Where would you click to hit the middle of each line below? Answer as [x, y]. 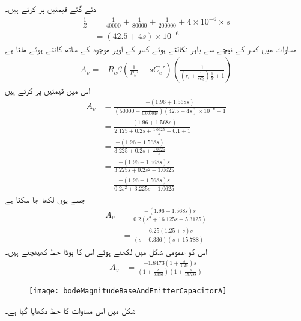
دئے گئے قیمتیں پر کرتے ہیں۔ [50, 8]
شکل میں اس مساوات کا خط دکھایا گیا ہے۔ [70, 310]
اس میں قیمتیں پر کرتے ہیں [47, 90]
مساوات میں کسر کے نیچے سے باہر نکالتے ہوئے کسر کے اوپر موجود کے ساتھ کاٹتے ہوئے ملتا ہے [151, 49]
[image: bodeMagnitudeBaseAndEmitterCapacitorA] [128, 291]
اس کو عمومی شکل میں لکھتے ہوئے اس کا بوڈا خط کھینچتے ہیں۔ [106, 251]
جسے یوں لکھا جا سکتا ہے [45, 199]
